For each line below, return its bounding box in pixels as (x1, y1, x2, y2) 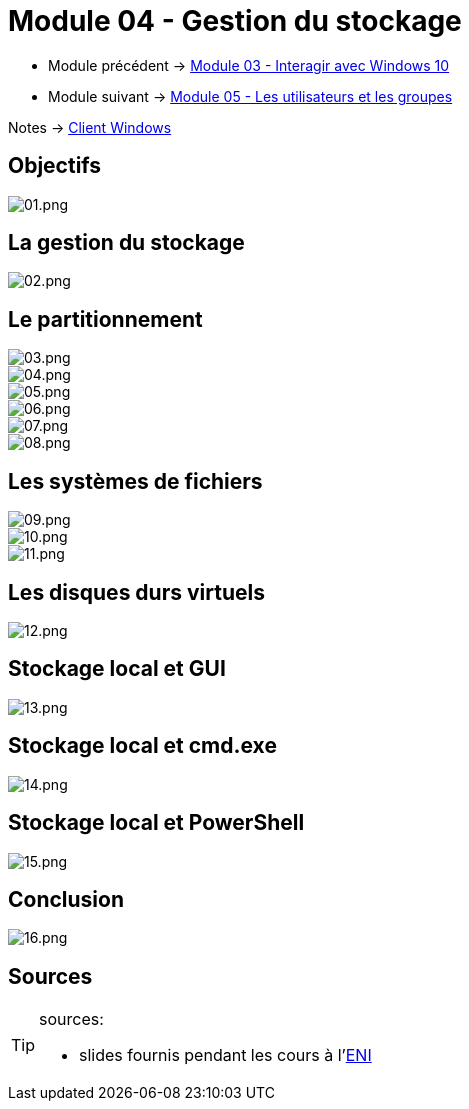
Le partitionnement (8, 306, 203, 332)
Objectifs (8, 153, 102, 179)
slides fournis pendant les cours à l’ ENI (79, 1045, 372, 1066)
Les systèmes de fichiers (8, 468, 263, 494)
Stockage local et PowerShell (8, 810, 305, 836)
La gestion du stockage (8, 230, 245, 256)
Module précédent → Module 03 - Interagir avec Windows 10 (48, 56, 450, 74)
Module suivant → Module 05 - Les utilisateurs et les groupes (48, 87, 453, 105)
